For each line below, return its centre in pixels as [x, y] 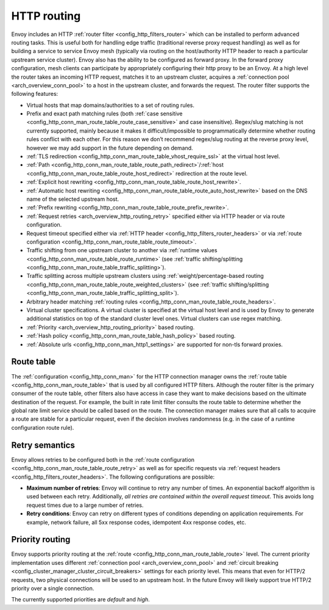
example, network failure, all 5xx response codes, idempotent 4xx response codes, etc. [136, 522]
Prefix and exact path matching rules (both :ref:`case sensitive [104, 114]
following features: [35, 94]
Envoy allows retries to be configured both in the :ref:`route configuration [103, 459]
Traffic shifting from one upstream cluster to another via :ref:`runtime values [122, 250]
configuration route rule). [43, 427]
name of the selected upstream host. [73, 199]
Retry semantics [43, 445]
